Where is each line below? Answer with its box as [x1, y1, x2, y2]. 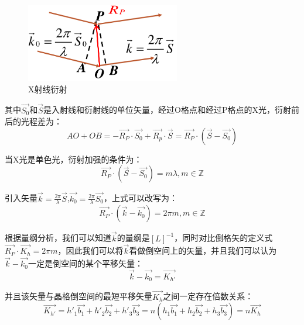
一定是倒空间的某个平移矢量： [28, 257, 143, 269]
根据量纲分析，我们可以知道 [5, 231, 111, 244]
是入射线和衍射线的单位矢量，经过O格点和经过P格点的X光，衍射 [43, 103, 291, 116]
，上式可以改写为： [104, 192, 178, 204]
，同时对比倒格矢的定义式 [174, 231, 273, 244]
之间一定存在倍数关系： [163, 290, 254, 302]
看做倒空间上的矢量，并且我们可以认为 [129, 244, 277, 257]
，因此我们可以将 [57, 244, 124, 257]
